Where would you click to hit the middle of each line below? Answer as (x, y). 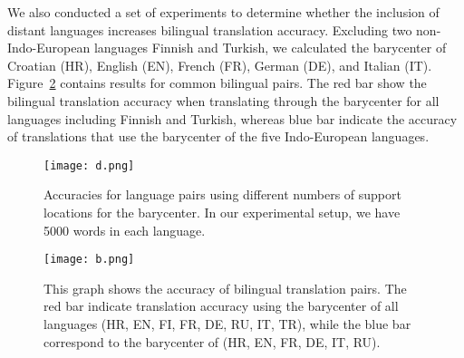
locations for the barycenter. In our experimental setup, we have (222, 212)
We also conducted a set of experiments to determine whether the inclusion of (223, 12)
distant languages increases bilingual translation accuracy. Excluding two (210, 29)
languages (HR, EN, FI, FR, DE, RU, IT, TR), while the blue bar (227, 324)
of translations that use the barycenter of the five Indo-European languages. (218, 136)
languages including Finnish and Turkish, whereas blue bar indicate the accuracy (232, 118)
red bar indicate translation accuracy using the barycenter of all (221, 306)
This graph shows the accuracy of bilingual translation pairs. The (225, 288)
